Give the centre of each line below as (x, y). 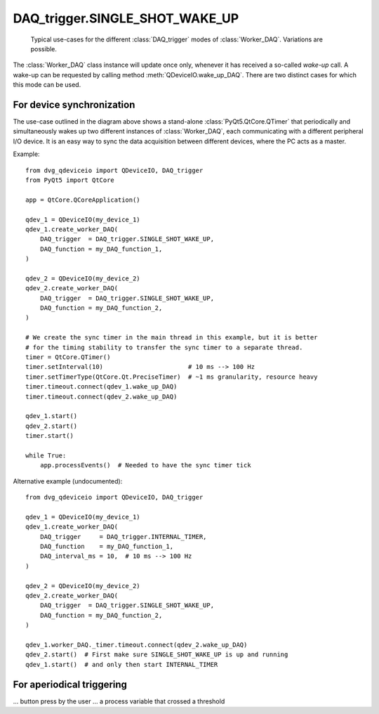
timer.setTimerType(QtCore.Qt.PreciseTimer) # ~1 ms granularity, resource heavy (172, 377)
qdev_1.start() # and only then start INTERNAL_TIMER (122, 664)
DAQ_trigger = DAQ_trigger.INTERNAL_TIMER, (123, 537)
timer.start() (49, 436)
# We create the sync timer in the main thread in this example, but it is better (172, 338)
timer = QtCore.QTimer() (68, 357)
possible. (44, 48)
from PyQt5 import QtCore (70, 180)
